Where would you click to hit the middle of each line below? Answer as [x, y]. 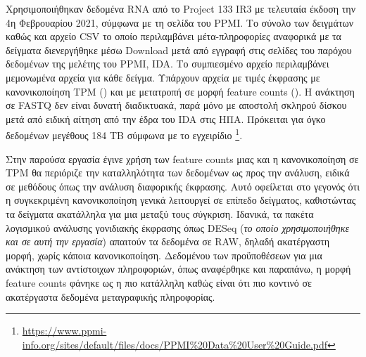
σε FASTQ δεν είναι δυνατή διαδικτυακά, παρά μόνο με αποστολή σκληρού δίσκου [176, 105]
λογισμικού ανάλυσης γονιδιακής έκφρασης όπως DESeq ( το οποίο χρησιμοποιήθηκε [178, 227]
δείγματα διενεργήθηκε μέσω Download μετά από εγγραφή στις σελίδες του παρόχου [179, 50]
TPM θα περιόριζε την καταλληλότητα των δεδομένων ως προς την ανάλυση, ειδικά [178, 173]
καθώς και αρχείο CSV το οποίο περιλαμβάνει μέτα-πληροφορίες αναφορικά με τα [173, 36]
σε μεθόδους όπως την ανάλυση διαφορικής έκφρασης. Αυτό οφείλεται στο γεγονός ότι [183, 186]
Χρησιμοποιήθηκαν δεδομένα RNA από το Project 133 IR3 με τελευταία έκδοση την [181, 8]
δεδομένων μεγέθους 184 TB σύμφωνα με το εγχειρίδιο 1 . [124, 134]
